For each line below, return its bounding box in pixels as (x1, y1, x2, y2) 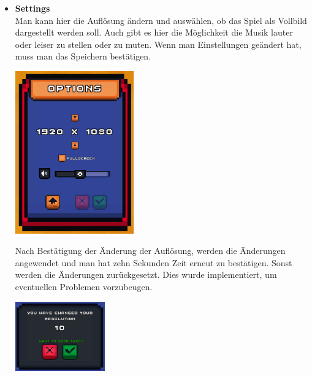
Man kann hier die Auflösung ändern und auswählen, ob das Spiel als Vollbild (15, 13, 307, 26)
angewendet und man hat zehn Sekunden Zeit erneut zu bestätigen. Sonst (15, 256, 292, 269)
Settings (15, 2, 50, 14)
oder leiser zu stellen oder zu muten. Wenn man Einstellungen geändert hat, (15, 37, 302, 50)
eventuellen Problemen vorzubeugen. (15, 280, 153, 293)
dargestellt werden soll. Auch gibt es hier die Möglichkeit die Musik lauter (15, 26, 293, 39)
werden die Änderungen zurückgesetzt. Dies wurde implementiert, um (15, 268, 277, 281)
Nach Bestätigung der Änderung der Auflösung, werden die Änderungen (15, 244, 286, 257)
